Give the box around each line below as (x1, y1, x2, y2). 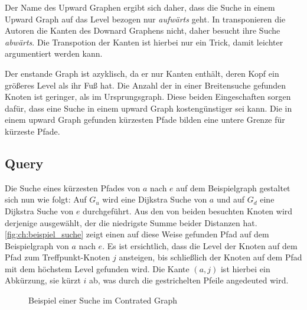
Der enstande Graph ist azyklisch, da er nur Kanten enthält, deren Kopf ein (5, 67, 279, 79)
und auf (216, 193, 245, 205)
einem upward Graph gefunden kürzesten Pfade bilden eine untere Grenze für (5, 113, 285, 126)
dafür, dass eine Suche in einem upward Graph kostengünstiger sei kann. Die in (5, 102, 292, 114)
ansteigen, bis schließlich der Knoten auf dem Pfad (119, 251, 302, 263)
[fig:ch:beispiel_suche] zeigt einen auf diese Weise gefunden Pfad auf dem (5, 228, 269, 240)
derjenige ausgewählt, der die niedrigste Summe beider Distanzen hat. (5, 216, 257, 229)
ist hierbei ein (220, 262, 270, 275)
